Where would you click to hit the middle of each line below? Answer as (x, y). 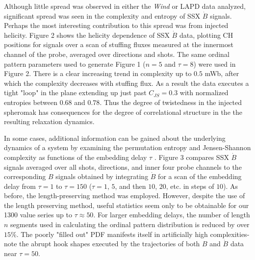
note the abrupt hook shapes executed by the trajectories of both (102, 244)
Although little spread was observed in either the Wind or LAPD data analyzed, (125, 6)
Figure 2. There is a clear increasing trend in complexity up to (98, 73)
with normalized (204, 92)
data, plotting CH (206, 35)
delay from (20, 186)
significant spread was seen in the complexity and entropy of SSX (102, 15)
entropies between (31, 102)
